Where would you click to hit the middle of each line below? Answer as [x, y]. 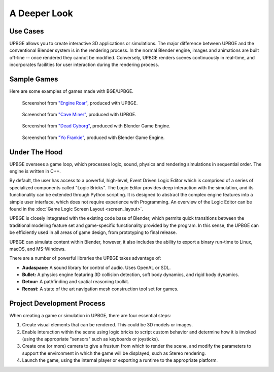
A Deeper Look [41, 13]
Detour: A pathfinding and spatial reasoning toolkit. [76, 282]
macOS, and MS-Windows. [38, 249]
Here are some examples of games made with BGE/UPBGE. [72, 91]
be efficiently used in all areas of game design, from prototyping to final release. [93, 232]
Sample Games [34, 79]
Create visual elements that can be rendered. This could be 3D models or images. [107, 325]
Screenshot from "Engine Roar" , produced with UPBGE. [80, 103]
